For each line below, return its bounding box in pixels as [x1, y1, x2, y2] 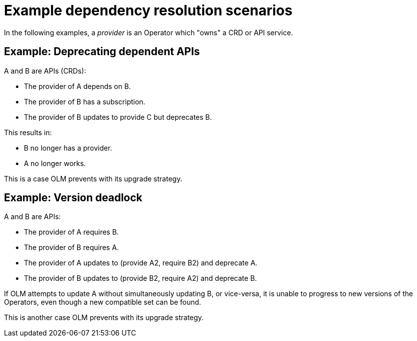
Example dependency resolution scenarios [4, 2, 293, 19]
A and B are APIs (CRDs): [4, 66, 86, 75]
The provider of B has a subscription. [24, 97, 145, 106]
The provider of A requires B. [24, 228, 119, 237]
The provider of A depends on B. [24, 82, 131, 90]
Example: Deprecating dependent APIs [4, 45, 200, 58]
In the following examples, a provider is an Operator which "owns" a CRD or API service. [4, 28, 293, 37]
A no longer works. [24, 159, 86, 168]
